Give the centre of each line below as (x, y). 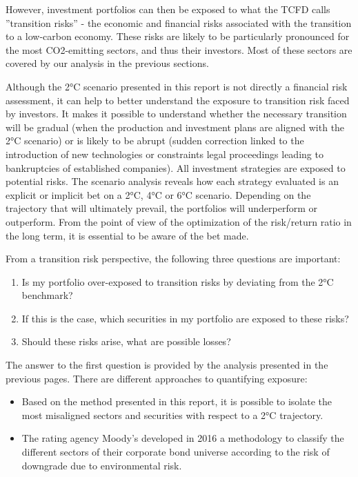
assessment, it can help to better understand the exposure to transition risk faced (178, 100)
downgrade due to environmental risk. (102, 465)
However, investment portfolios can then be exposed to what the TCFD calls (168, 9)
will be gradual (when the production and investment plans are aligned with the (175, 127)
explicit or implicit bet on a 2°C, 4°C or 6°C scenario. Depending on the (158, 194)
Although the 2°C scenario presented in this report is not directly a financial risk (177, 86)
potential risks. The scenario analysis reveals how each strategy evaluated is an (172, 181)
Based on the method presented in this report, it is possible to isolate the (177, 401)
